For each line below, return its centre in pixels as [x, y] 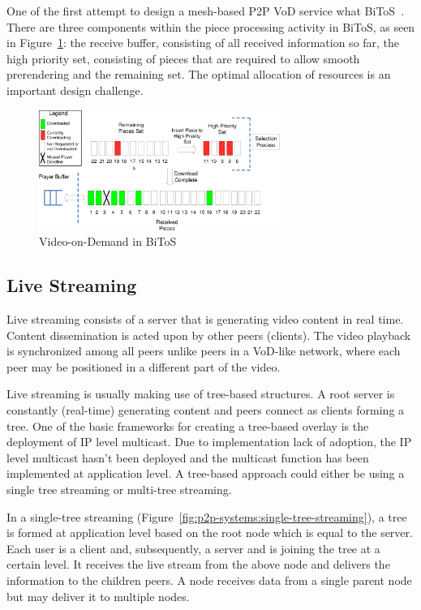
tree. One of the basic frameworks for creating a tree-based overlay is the [188, 425]
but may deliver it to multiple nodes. [98, 596]
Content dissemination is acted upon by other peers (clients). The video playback [209, 335]
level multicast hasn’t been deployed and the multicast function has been [188, 457]
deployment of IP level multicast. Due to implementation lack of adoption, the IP [209, 442]
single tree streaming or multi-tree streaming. [119, 489]
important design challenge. [75, 90]
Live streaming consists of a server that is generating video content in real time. [205, 319]
